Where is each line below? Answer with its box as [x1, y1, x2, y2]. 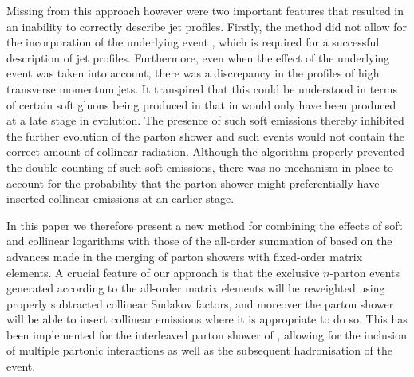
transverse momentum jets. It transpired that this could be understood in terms [6, 80, 397, 97]
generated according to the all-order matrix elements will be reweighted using [6, 280, 385, 296]
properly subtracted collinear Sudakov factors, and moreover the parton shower [6, 295, 394, 312]
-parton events [329, 264, 400, 280]
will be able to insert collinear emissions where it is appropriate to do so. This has [6, 311, 408, 327]
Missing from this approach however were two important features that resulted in [6, 2, 404, 18]
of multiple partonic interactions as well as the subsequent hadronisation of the [6, 342, 392, 359]
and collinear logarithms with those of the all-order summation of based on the [6, 232, 392, 249]
